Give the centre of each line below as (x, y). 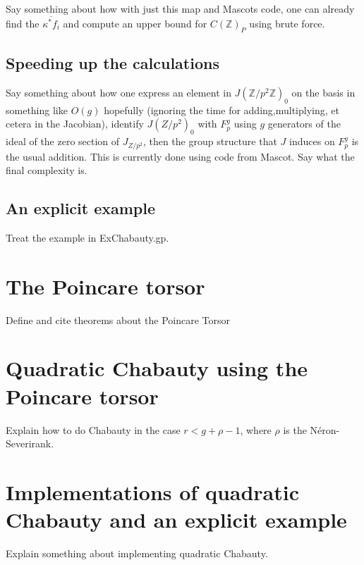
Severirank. (30, 443)
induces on (312, 141)
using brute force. (287, 23)
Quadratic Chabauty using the (157, 368)
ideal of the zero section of (63, 141)
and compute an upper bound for (135, 23)
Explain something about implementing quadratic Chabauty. (137, 553)
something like (37, 110)
